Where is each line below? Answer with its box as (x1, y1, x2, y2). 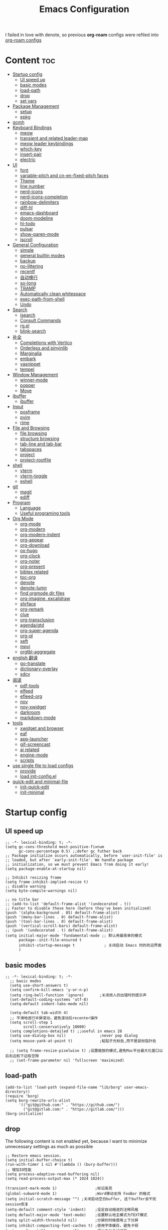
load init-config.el (20, 774, 57, 780)
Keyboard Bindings (12, 124, 52, 131)
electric (20, 157, 36, 163)
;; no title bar (5, 897, 39, 902)
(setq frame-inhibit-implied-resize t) (5, 879, 89, 885)
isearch (20, 312, 36, 318)
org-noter (20, 558, 40, 564)
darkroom (20, 709, 41, 715)
